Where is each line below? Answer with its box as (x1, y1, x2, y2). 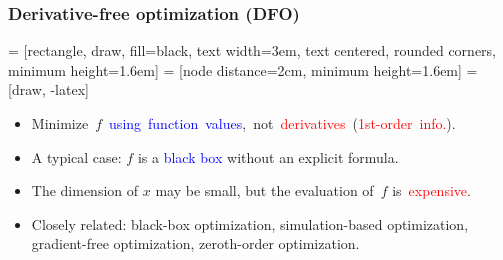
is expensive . (392, 180, 471, 201)
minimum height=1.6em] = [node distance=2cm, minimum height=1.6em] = (8, 59, 478, 80)
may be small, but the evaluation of (155, 180, 374, 201)
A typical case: (31, 146, 122, 167)
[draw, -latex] (8, 79, 89, 100)
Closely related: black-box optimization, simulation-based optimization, (31, 213, 469, 234)
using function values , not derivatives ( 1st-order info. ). (109, 113, 456, 133)
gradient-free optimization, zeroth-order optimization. (31, 233, 360, 254)
